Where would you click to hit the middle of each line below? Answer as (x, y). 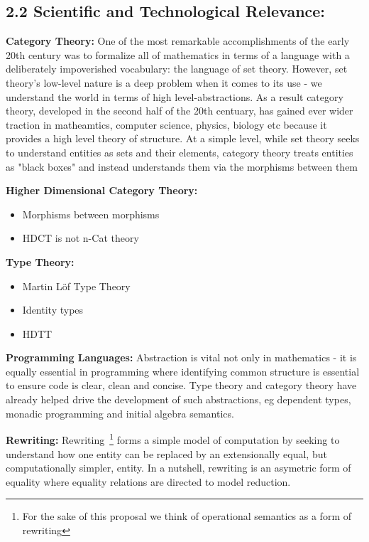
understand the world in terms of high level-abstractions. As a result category (175, 96)
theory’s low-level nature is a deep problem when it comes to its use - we (164, 82)
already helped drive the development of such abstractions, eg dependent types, (178, 399)
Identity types (53, 310)
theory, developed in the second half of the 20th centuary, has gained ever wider (180, 111)
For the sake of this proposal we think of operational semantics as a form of (187, 516)
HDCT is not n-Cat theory (81, 238)
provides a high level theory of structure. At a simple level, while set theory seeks (183, 138)
